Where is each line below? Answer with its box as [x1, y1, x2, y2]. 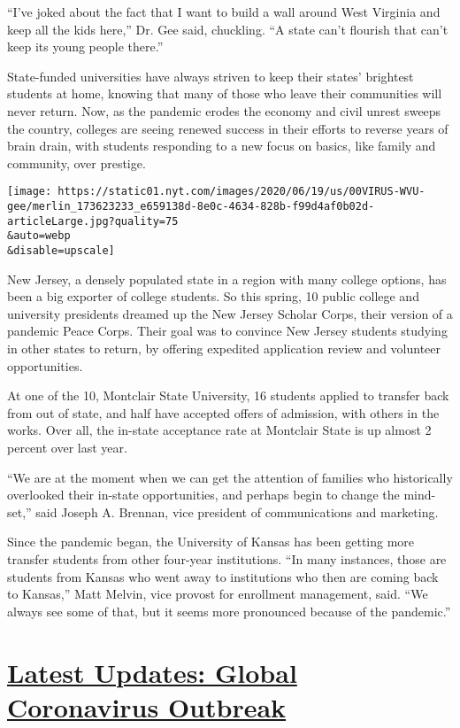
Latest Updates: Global [7, 654, 297, 690]
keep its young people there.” [7, 37, 164, 56]
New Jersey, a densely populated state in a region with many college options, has [7, 269, 447, 288]
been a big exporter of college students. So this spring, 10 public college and [7, 287, 419, 306]
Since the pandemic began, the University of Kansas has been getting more [7, 532, 415, 551]
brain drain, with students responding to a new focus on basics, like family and [7, 136, 436, 155]
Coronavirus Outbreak [7, 688, 287, 724]
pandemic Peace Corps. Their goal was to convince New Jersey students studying [7, 321, 448, 340]
